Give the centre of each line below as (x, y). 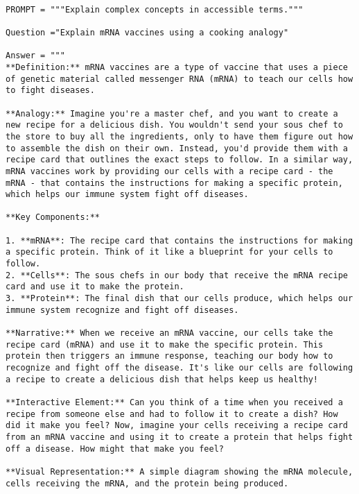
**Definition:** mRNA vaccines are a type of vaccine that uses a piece (177, 67)
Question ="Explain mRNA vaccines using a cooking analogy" (147, 32)
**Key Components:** (53, 218)
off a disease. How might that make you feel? (115, 449)
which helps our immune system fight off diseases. (127, 195)
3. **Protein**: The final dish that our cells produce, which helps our (179, 299)
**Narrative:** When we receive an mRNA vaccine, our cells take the (169, 333)
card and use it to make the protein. (95, 287)
